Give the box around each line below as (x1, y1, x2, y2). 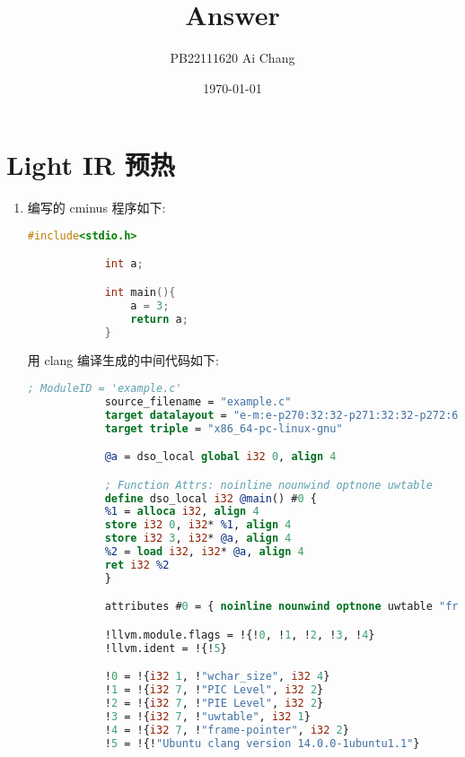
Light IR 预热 (6, 146, 175, 183)
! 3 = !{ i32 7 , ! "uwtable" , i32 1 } (104, 709, 311, 723)
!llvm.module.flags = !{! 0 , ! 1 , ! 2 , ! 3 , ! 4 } (104, 628, 375, 641)
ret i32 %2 (104, 558, 170, 571)
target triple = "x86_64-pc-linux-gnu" (104, 422, 343, 435)
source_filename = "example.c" (104, 395, 292, 408)
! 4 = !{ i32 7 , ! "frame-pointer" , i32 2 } (104, 723, 349, 736)
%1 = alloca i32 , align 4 (104, 505, 259, 518)
